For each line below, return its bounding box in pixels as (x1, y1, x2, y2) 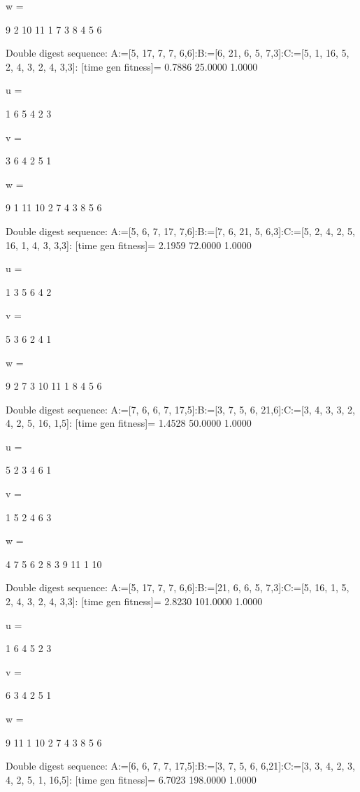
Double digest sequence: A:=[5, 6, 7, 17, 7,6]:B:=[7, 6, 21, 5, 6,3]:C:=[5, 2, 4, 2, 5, (6, 223, 355, 238)
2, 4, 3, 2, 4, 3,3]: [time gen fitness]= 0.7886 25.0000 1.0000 (6, 59, 258, 73)
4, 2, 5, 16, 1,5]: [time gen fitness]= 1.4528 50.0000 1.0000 (6, 416, 252, 430)
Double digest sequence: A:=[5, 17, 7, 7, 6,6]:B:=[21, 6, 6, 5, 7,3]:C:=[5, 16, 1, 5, (6, 580, 350, 595)
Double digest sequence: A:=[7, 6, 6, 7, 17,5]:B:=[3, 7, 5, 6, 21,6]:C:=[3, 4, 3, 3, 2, (6, 402, 355, 416)
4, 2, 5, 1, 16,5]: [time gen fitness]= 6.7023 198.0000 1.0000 (6, 772, 257, 786)
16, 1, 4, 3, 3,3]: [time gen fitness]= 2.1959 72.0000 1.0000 (6, 237, 252, 252)
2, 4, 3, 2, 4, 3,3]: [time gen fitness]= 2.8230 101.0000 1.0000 (6, 594, 263, 609)
